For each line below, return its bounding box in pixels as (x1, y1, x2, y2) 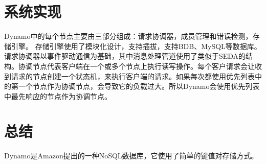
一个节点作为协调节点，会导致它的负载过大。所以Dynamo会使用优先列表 (18, 81, 260, 91)
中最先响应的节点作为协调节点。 (4, 90, 112, 101)
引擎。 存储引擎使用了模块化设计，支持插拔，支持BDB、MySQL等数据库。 (11, 40, 261, 51)
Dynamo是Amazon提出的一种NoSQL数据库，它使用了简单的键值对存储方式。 (4, 150, 258, 161)
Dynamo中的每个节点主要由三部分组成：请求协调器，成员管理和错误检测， (4, 31, 253, 41)
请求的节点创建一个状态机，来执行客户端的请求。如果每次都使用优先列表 (11, 71, 255, 81)
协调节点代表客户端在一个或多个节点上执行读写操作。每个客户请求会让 (18, 60, 255, 71)
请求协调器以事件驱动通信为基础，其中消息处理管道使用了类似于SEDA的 (4, 51, 246, 61)
